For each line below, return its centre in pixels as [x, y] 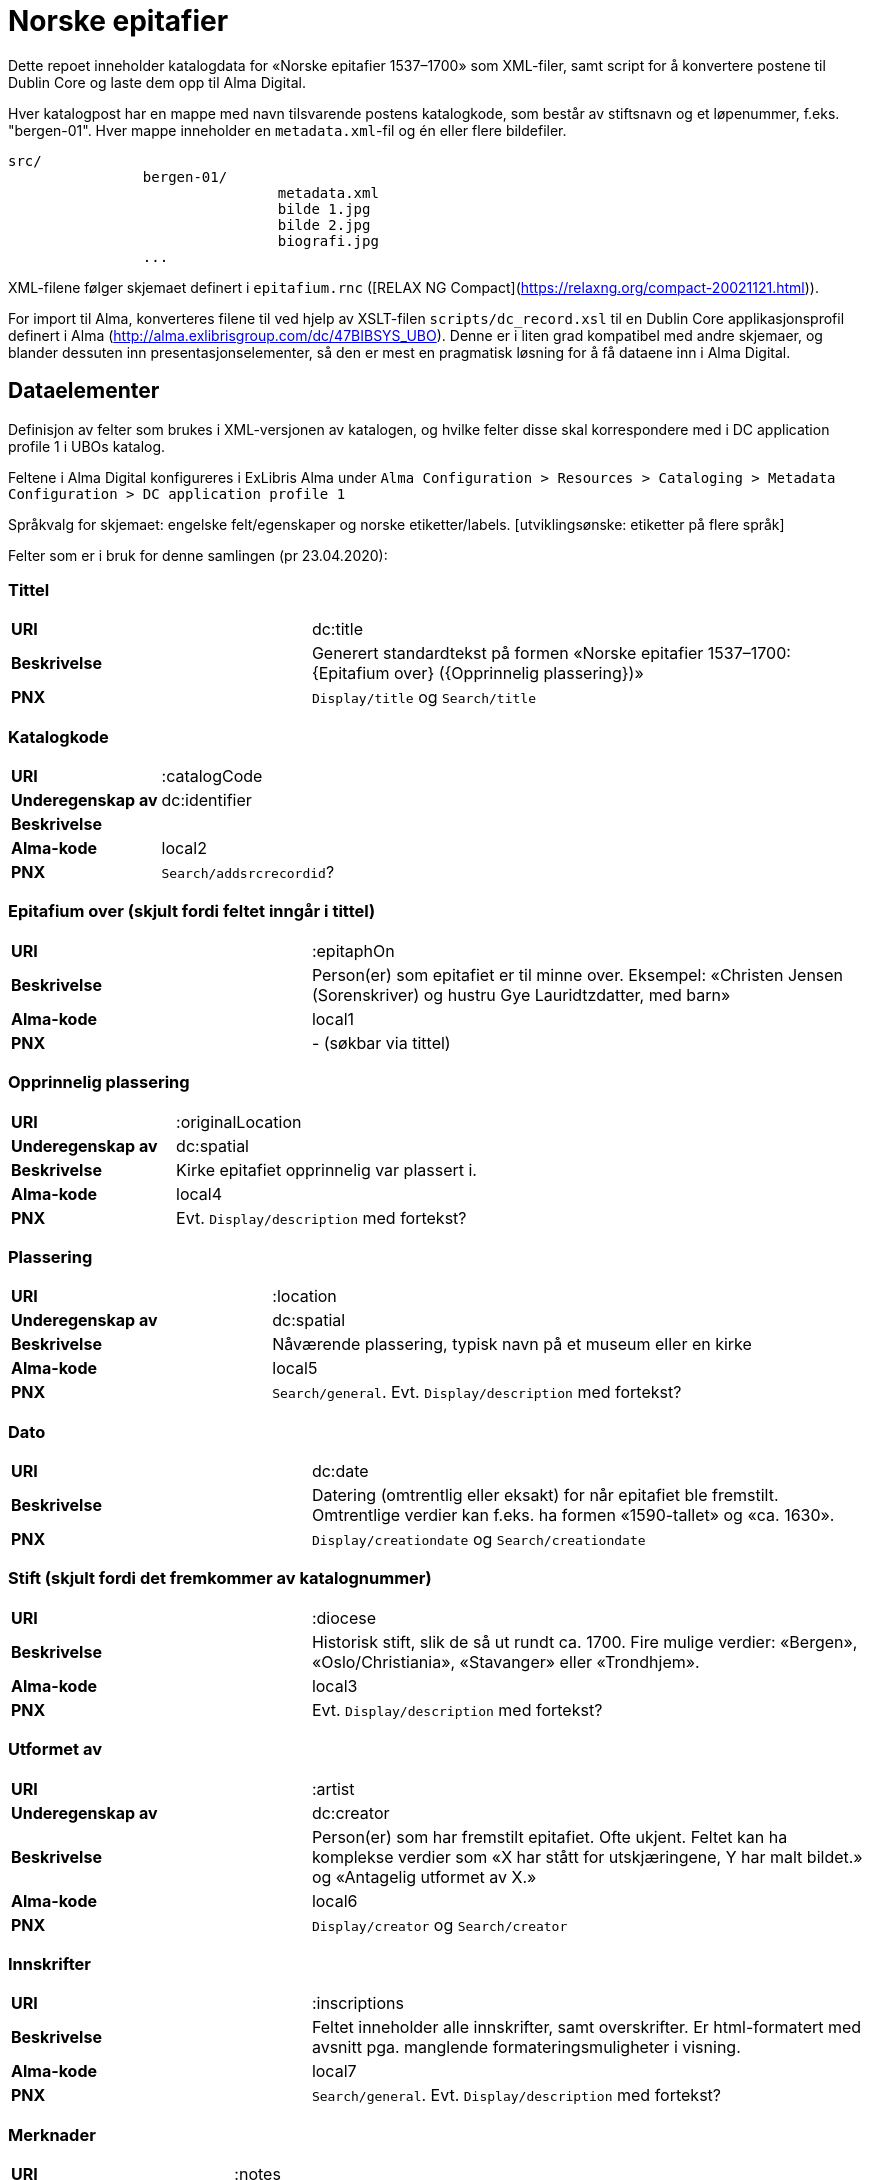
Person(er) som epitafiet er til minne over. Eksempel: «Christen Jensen [577, 974]
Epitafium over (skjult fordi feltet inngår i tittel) [192, 911]
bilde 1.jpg [324, 208]
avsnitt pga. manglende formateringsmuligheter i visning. [526, 2047]
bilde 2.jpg [324, 224]
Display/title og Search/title [423, 697]
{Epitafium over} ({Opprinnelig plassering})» [477, 673]
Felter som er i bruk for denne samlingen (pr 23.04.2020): [198, 555]
